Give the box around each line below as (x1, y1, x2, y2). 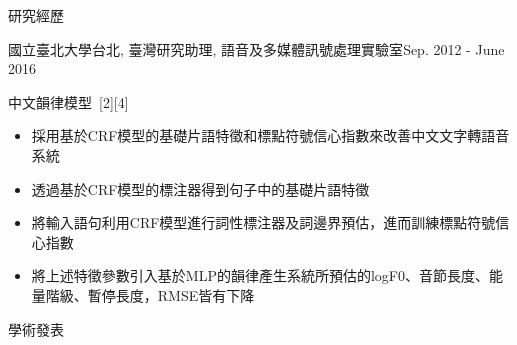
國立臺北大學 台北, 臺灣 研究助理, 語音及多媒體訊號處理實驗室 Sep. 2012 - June (8, 38, 505, 59)
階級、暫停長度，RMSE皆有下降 (45, 284, 255, 305)
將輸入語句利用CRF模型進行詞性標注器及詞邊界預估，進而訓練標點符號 (31, 212, 496, 233)
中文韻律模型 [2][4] (8, 91, 129, 112)
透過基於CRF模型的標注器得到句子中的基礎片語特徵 (31, 178, 370, 199)
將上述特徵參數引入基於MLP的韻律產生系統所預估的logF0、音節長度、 (31, 265, 489, 286)
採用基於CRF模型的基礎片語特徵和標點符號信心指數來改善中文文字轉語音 (31, 125, 510, 146)
